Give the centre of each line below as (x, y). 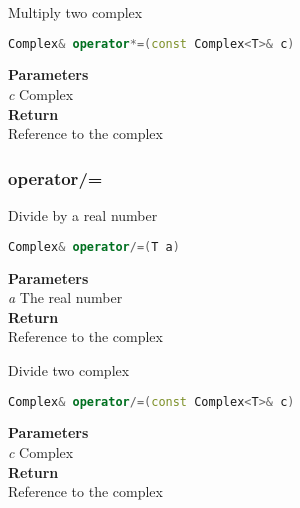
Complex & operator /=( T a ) (94, 246)
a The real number (65, 297)
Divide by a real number (83, 215)
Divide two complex (69, 369)
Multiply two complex (75, 12)
